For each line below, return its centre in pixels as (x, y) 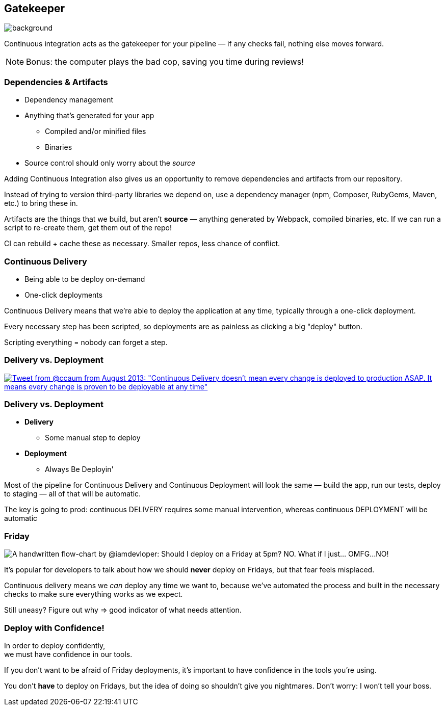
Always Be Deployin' (79, 469)
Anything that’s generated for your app (89, 116)
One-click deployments (64, 295)
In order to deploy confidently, (55, 645)
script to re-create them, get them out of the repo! (88, 228)
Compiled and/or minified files (96, 132)
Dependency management (69, 100)
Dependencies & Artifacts (56, 82)
